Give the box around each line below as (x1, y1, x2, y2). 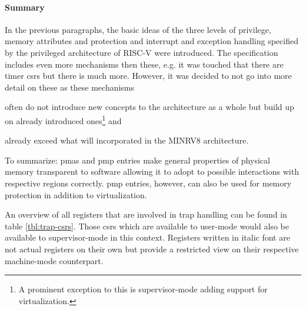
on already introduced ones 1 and (5, 112, 122, 126)
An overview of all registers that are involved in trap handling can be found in (5, 208, 287, 221)
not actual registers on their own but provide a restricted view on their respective (5, 242, 299, 255)
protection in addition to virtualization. (5, 188, 147, 201)
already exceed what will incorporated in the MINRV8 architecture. (5, 134, 249, 146)
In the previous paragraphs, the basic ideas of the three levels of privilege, (5, 23, 271, 35)
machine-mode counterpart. (5, 254, 104, 266)
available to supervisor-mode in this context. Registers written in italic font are (5, 231, 290, 244)
